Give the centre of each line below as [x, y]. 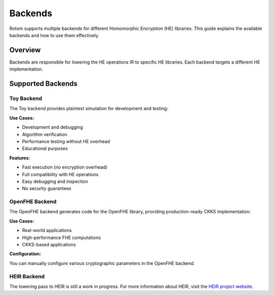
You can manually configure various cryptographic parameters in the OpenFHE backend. [102, 263]
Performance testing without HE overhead [66, 141]
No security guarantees [47, 188]
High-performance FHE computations [61, 237]
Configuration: [25, 254]
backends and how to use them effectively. [54, 35]
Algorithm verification [45, 134]
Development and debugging [53, 127]
